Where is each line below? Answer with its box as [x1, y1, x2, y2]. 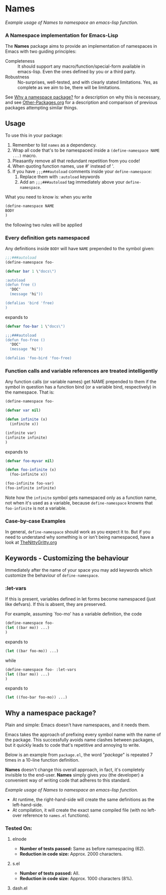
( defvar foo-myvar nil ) [5, 458, 55, 463]
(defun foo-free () [5, 337, 46, 342]
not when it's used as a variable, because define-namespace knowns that [5, 499, 153, 505]
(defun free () [5, 282, 37, 288]
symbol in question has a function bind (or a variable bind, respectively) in [5, 384, 157, 390]
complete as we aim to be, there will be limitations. [17, 85, 121, 91]
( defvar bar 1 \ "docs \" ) [5, 269, 56, 274]
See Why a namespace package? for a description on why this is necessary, [5, 94, 161, 100]
